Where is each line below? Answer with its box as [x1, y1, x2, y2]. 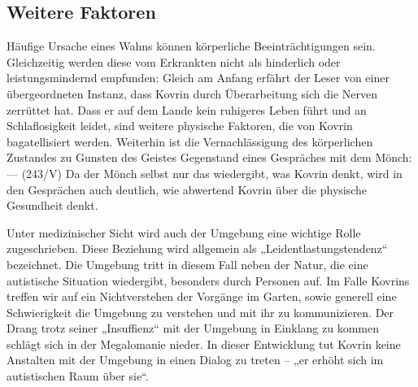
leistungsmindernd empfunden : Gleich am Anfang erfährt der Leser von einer [7, 69, 390, 86]
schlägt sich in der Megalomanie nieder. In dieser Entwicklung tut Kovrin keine [7, 335, 401, 352]
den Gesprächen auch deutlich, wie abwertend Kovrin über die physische [7, 180, 368, 198]
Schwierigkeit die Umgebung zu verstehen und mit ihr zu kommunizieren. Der [7, 303, 394, 320]
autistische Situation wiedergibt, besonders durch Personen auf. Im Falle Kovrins [7, 272, 410, 289]
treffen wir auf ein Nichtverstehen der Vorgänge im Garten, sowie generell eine [7, 288, 397, 305]
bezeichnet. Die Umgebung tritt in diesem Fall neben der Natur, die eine [7, 255, 368, 272]
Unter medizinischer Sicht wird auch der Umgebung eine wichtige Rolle [7, 224, 361, 241]
